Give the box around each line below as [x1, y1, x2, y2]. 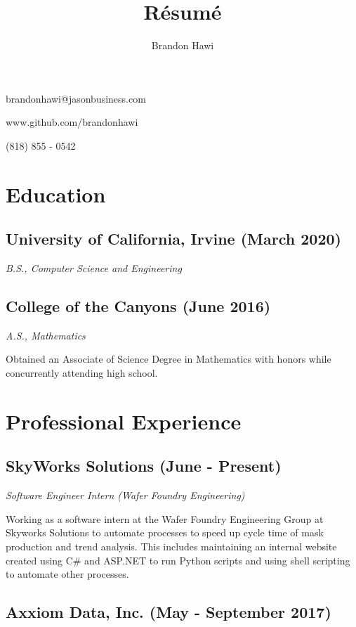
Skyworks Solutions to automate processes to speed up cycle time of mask [6, 525, 324, 540]
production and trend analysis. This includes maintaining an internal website [6, 539, 337, 554]
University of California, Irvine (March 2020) [6, 228, 341, 250]
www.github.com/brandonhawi [6, 115, 138, 129]
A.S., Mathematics [6, 328, 86, 342]
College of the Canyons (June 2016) [6, 295, 271, 317]
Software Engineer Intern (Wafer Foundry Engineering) [6, 488, 245, 503]
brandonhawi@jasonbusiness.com [6, 91, 146, 105]
